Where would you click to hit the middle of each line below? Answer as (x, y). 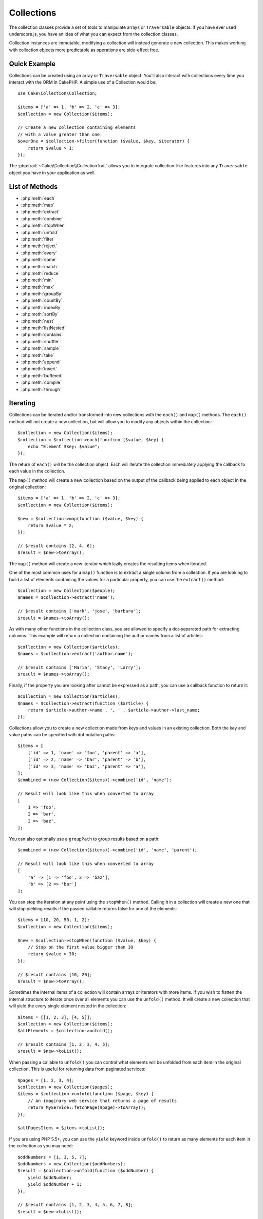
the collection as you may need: (41, 1146)
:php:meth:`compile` (41, 382)
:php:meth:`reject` (39, 246)
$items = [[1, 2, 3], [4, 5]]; (55, 1017)
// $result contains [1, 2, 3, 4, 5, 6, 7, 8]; (75, 1205)
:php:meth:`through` (41, 389)
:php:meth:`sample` (41, 348)
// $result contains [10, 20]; (55, 974)
